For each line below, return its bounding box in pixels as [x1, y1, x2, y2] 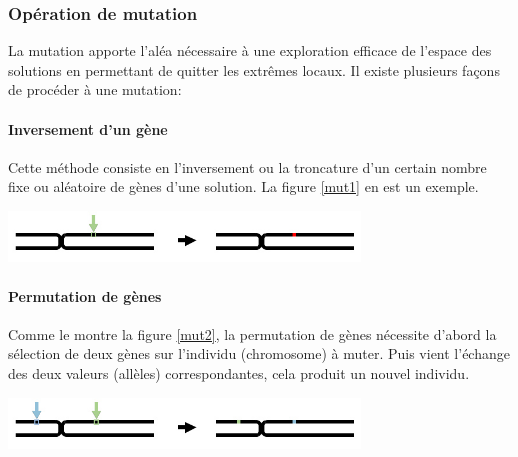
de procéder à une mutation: [8, 79, 182, 100]
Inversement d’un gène [8, 118, 168, 139]
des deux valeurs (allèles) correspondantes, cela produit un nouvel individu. [8, 363, 470, 384]
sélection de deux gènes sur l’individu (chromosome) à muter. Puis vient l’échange [8, 343, 510, 364]
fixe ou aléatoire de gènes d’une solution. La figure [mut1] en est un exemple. [8, 176, 479, 197]
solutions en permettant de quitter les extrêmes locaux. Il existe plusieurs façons [8, 59, 500, 80]
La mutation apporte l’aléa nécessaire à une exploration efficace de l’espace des [8, 40, 492, 61]
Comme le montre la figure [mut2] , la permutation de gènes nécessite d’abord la [8, 323, 497, 344]
